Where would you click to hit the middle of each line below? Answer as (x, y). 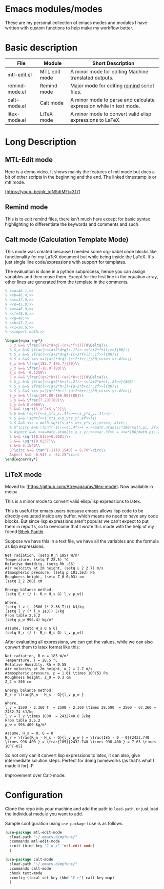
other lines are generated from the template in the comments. (67, 282)
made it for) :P (20, 766)
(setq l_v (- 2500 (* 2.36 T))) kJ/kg (44, 607)
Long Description (41, 142)
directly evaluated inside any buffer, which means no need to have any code (82, 516)
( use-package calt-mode (29, 860)
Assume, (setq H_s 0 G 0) (31, 628)
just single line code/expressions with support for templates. (66, 262)
